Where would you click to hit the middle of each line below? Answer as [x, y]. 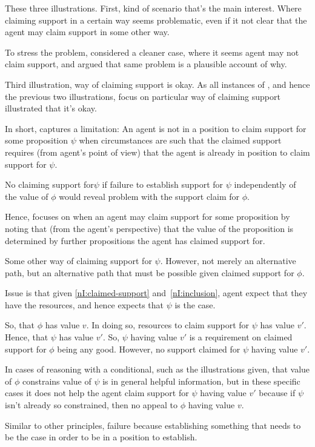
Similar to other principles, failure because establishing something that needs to [153, 425]
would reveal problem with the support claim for [149, 196]
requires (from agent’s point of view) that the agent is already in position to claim [157, 152]
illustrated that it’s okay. [51, 108]
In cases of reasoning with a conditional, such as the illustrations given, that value [157, 369]
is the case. [195, 304]
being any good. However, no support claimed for [149, 349]
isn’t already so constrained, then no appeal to [91, 405]
